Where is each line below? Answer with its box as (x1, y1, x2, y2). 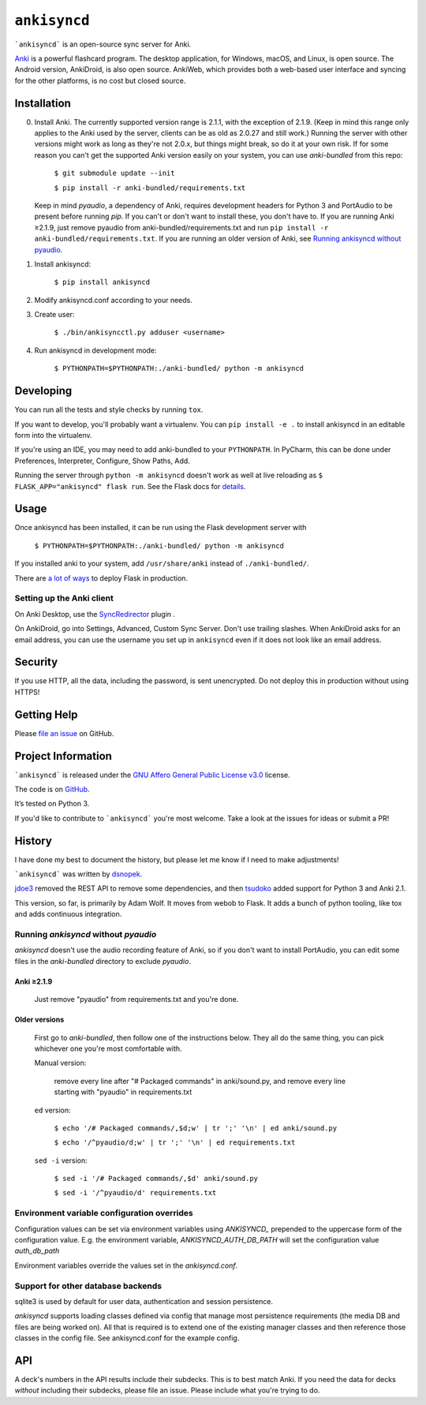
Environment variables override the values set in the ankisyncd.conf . (14, 1261, 238, 1270)
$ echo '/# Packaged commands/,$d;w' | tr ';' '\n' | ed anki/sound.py (54, 1123, 338, 1132)
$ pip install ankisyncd (54, 278, 150, 287)
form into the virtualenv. (14, 430, 92, 439)
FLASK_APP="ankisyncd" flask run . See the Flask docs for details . (14, 481, 246, 491)
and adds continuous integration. (14, 910, 122, 919)
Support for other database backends (14, 1280, 162, 1291)
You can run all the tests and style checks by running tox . (14, 405, 204, 414)
